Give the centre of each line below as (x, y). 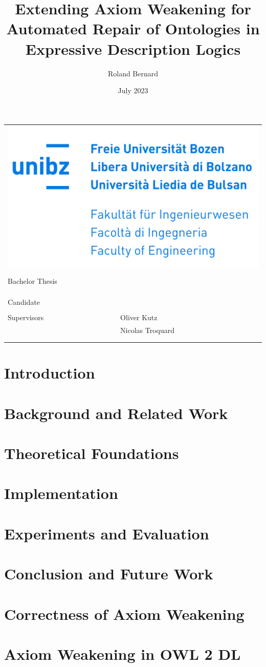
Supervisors (26, 317)
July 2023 (133, 90)
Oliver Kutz (139, 317)
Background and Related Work (116, 413)
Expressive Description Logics (133, 48)
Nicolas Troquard (148, 330)
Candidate (24, 301)
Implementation (61, 493)
